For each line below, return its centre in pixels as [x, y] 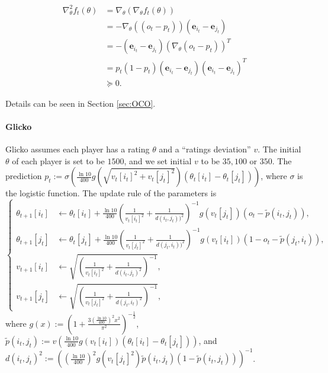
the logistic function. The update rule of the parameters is [111, 193]
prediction [24, 176]
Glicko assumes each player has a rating [78, 149]
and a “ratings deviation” [205, 149]
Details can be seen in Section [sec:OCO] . [81, 103]
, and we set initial [158, 160]
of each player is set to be [58, 160]
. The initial [279, 149]
